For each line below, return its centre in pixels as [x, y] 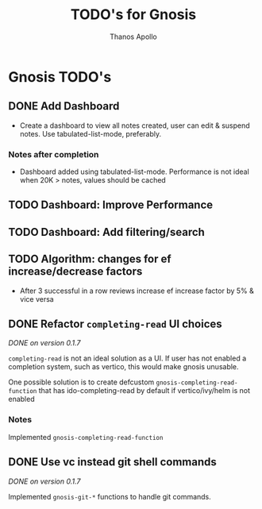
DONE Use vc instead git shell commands [112, 462]
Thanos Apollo [133, 37]
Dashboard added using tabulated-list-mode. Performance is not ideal [135, 172]
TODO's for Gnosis [133, 15]
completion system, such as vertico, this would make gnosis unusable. [124, 367]
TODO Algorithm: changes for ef [90, 259]
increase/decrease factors [75, 272]
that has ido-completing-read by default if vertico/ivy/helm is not [144, 391]
